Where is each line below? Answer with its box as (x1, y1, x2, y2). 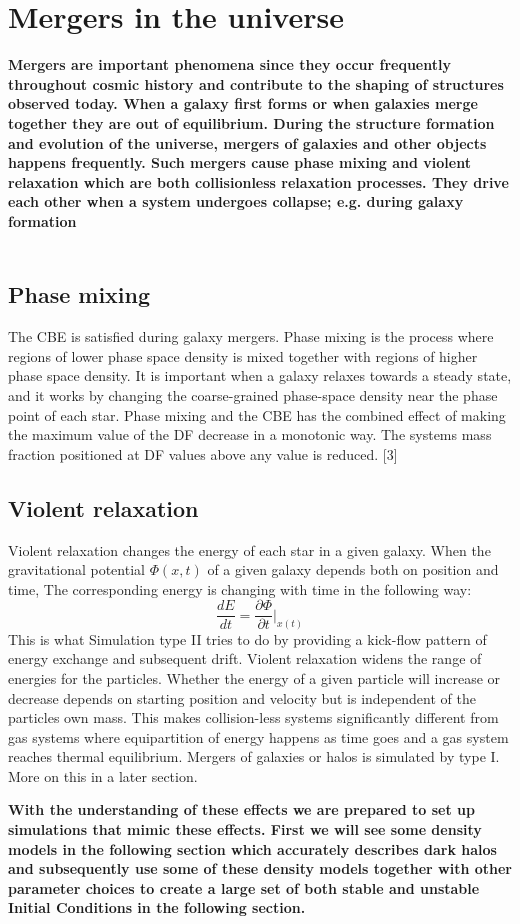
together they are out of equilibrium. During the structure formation (8, 112, 495, 133)
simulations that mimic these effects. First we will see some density (8, 819, 482, 840)
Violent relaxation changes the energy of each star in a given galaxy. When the (8, 539, 491, 560)
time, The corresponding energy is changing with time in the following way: (8, 578, 472, 599)
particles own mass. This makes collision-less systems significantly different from (8, 707, 499, 728)
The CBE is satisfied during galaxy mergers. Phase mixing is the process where (8, 326, 494, 347)
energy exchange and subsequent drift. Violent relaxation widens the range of (8, 648, 482, 669)
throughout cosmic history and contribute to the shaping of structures (8, 73, 504, 94)
